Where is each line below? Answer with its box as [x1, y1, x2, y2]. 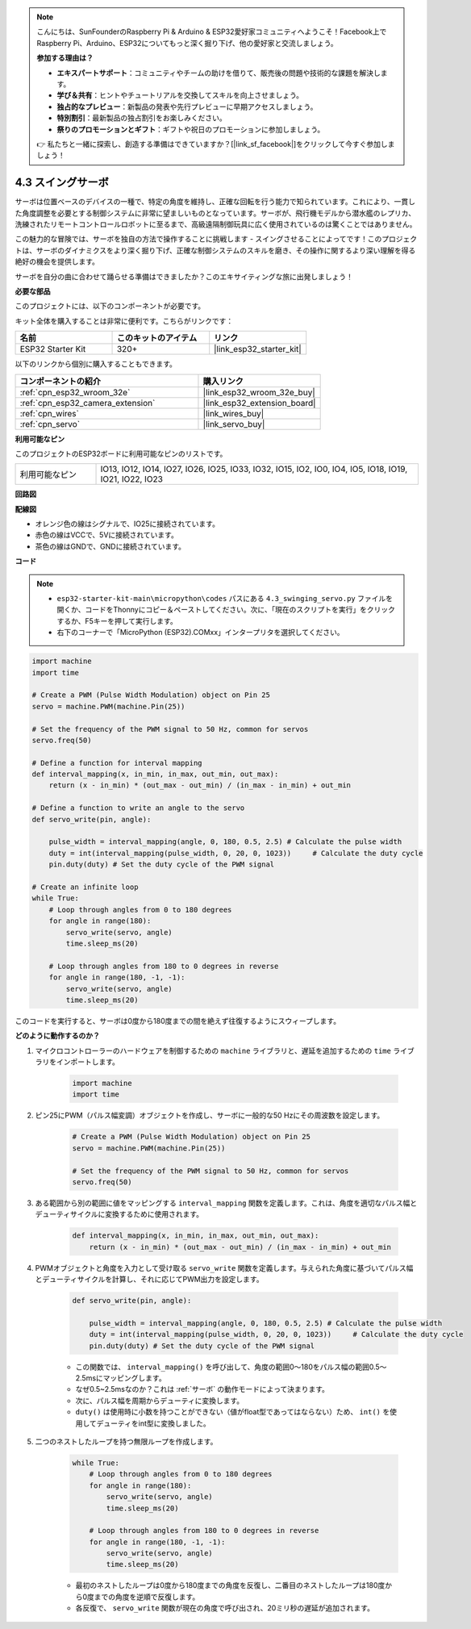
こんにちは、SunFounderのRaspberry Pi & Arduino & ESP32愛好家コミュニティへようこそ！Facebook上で [36, 27, 387, 36]
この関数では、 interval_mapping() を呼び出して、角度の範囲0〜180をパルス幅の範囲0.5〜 [75, 1362, 387, 1372]
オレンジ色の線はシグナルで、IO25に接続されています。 [35, 519, 219, 528]
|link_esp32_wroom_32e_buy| [202, 386, 316, 398]
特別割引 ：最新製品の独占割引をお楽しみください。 [56, 113, 227, 123]
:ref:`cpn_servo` [19, 418, 81, 429]
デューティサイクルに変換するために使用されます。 [35, 1209, 204, 1219]
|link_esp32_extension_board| [202, 397, 316, 408]
